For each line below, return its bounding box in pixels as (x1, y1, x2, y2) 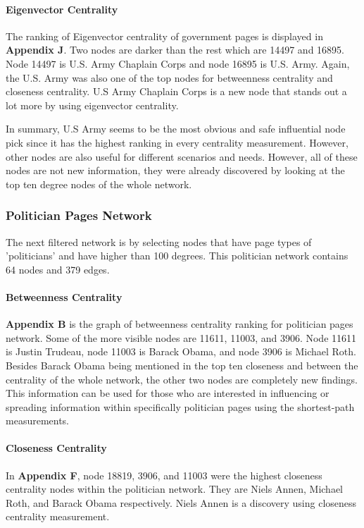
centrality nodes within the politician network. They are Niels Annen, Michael (6, 481, 344, 496)
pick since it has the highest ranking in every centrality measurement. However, (6, 135, 349, 149)
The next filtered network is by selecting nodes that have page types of (6, 234, 312, 249)
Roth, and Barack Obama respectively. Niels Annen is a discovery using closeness (6, 495, 357, 510)
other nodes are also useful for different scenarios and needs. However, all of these (6, 149, 358, 164)
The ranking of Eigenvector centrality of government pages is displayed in (6, 28, 323, 43)
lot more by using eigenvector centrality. (6, 97, 179, 112)
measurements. (6, 413, 70, 428)
